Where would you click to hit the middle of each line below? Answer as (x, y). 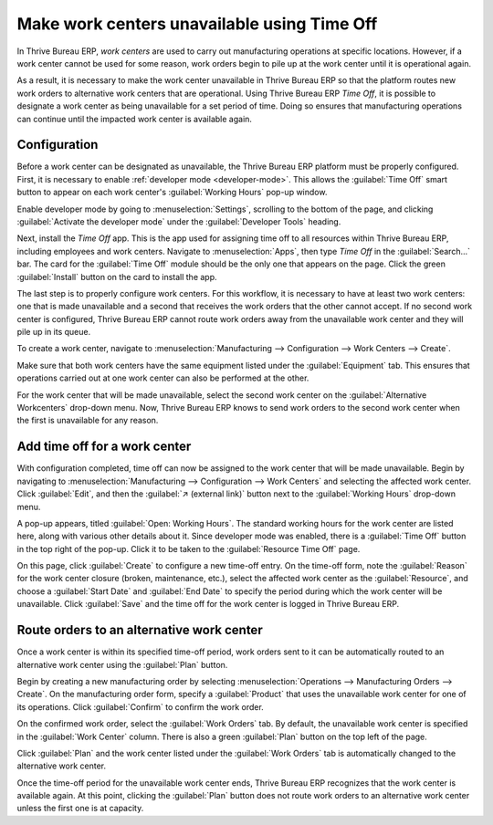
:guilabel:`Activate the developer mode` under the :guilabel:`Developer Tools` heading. (179, 221)
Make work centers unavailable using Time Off (197, 24)
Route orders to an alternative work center (140, 630)
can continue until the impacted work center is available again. (135, 119)
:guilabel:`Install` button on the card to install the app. (117, 277)
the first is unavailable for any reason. (88, 421)
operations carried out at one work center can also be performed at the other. (163, 378)
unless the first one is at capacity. (80, 809)
